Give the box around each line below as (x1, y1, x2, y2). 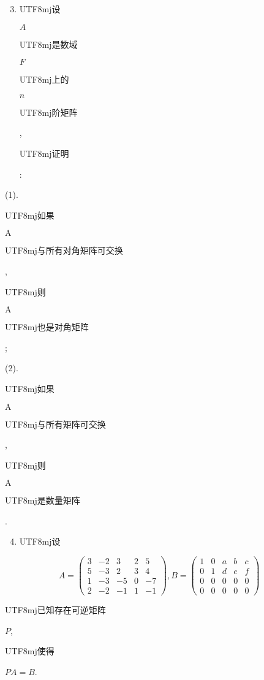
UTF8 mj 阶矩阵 (19, 105, 78, 118)
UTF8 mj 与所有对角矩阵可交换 (5, 244, 123, 257)
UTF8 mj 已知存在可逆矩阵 (5, 603, 106, 616)
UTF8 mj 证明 (19, 146, 69, 159)
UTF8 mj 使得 (5, 644, 55, 657)
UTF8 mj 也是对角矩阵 (5, 320, 89, 333)
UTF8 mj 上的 (19, 73, 69, 86)
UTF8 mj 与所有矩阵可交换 (5, 417, 106, 430)
